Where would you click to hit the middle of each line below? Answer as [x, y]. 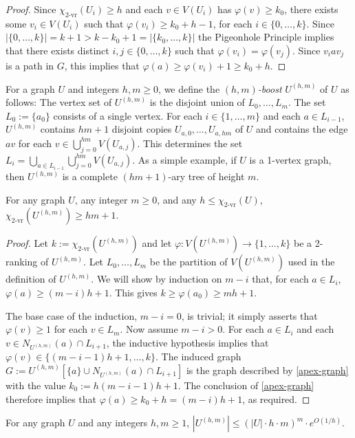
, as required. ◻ [276, 398]
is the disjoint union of [197, 102]
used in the [311, 262]
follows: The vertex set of [59, 102]
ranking [22, 262]
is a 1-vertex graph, [290, 159]
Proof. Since [31, 9]
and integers [94, 88]
